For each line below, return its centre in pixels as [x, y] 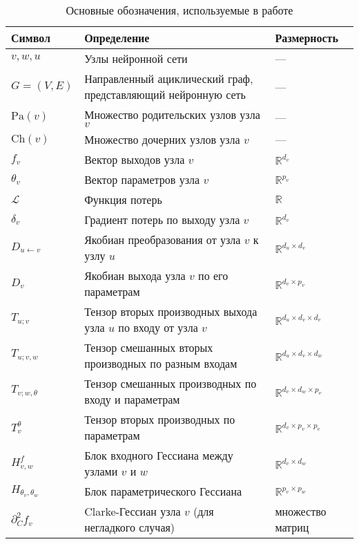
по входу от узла [158, 327]
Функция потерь [123, 199]
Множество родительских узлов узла [172, 114]
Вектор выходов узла [135, 159]
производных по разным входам [161, 363]
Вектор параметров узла [142, 179]
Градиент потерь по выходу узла [162, 219]
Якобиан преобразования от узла [163, 240]
